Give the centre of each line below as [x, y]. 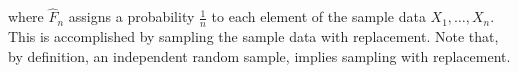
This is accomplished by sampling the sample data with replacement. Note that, [253, 36]
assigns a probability [131, 16]
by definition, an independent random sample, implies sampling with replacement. [259, 55]
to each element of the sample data [318, 16]
